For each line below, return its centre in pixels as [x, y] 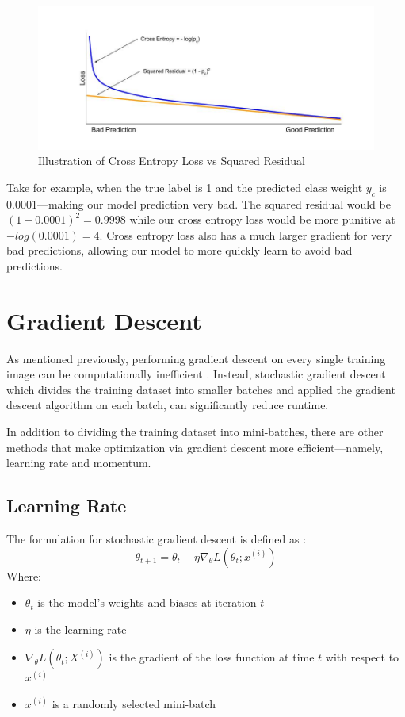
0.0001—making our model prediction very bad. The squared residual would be [199, 203]
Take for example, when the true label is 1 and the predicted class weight [185, 187]
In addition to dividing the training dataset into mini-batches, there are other [195, 431]
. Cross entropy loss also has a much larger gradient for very [246, 234]
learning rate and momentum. [79, 463]
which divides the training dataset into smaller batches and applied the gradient [201, 389]
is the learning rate [80, 629]
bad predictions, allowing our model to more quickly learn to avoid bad [180, 250]
